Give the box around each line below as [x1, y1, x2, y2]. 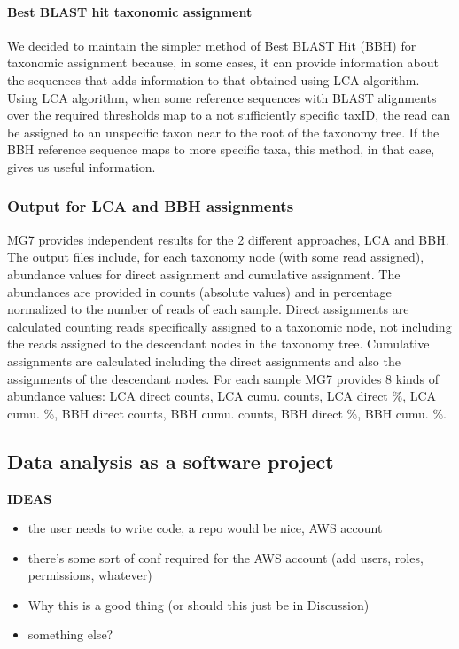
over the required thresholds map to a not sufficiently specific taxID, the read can [7, 106, 451, 124]
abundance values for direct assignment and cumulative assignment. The [7, 264, 401, 283]
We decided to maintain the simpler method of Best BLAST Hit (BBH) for [7, 35, 416, 54]
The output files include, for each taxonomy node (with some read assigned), [7, 247, 424, 266]
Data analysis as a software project [7, 447, 334, 474]
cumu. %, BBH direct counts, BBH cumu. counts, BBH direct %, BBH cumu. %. [7, 403, 447, 422]
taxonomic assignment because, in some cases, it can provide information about [7, 53, 440, 72]
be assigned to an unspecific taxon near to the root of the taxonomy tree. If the [7, 122, 440, 141]
